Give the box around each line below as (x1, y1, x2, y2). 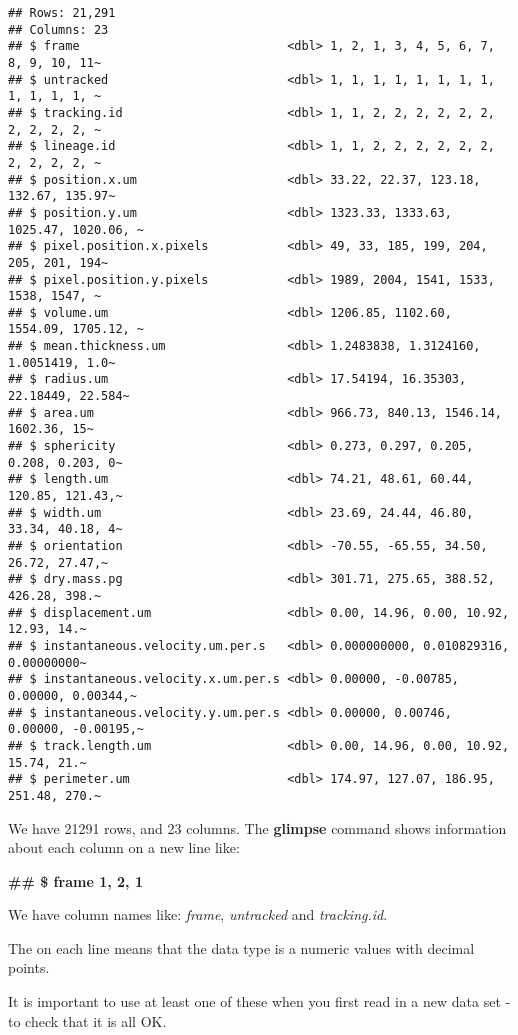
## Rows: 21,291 (8, 6, 116, 20)
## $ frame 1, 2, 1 (8, 870, 143, 891)
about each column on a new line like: (8, 837, 240, 858)
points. (8, 957, 50, 978)
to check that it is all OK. (8, 1010, 167, 1031)
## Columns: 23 (8, 22, 109, 37)
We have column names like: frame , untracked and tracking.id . (8, 904, 388, 925)
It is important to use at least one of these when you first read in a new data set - (8, 991, 511, 1012)
